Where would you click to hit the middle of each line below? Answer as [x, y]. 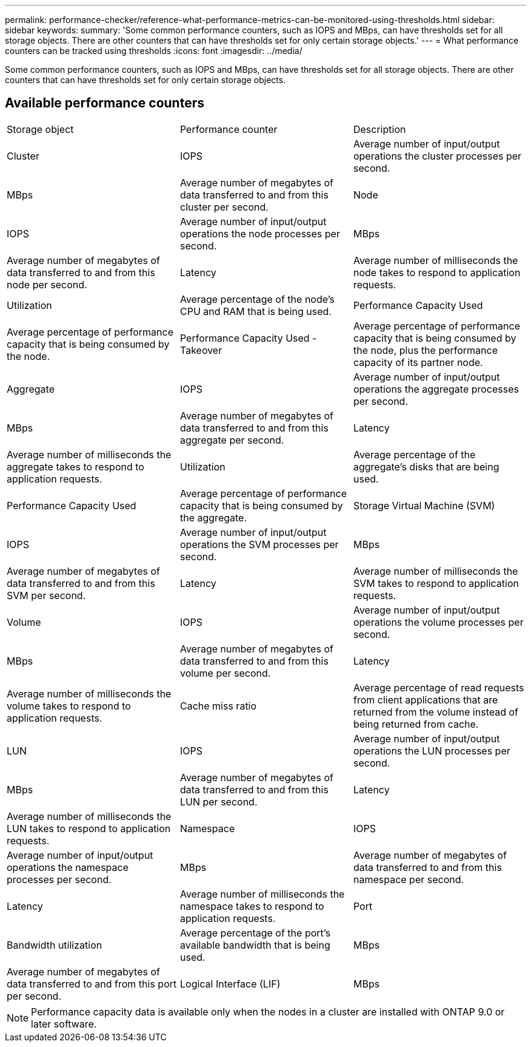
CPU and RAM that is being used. [255, 311]
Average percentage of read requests [439, 687]
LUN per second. [219, 801]
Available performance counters [105, 103]
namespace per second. [409, 879]
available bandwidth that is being [255, 945]
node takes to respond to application [437, 272]
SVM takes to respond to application [436, 583]
